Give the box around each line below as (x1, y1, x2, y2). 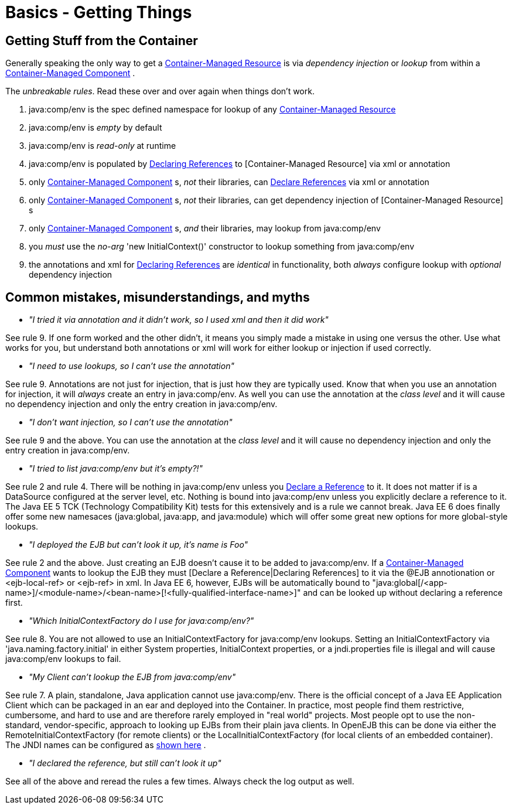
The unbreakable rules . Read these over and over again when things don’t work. (5, 86, 315, 97)
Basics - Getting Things (5, 2, 192, 22)
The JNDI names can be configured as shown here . (5, 740, 206, 750)
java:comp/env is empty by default (29, 122, 162, 133)
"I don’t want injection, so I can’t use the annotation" (29, 417, 233, 428)
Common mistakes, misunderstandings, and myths (5, 289, 310, 305)
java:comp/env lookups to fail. (5, 654, 121, 664)
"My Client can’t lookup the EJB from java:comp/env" (29, 672, 236, 682)
